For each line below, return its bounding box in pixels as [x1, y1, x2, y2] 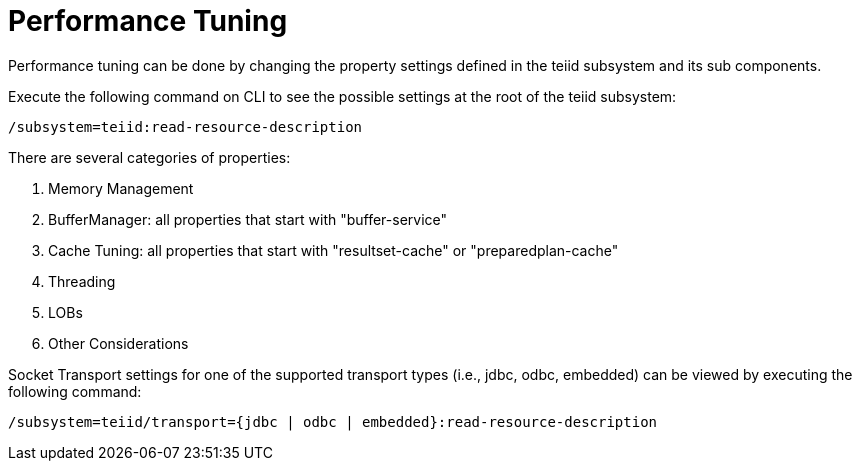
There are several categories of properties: [8, 148, 291, 166]
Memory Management [48, 179, 194, 197]
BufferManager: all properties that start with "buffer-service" [48, 210, 448, 228]
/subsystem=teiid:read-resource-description [8, 118, 363, 135]
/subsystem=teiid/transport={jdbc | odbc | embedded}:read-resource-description [8, 413, 658, 430]
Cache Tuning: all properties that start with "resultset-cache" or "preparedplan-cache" [48, 241, 619, 259]
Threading [48, 272, 116, 290]
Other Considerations [48, 334, 189, 352]
